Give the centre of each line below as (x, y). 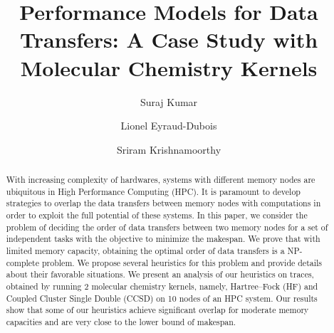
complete (23, 262)
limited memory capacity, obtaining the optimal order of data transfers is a (145, 251)
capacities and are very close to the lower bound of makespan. (121, 321)
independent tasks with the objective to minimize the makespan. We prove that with (163, 239)
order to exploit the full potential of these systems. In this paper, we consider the (157, 215)
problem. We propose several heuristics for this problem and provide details (182, 262)
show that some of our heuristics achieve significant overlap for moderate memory (157, 310)
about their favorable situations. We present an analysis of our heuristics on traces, (160, 274)
